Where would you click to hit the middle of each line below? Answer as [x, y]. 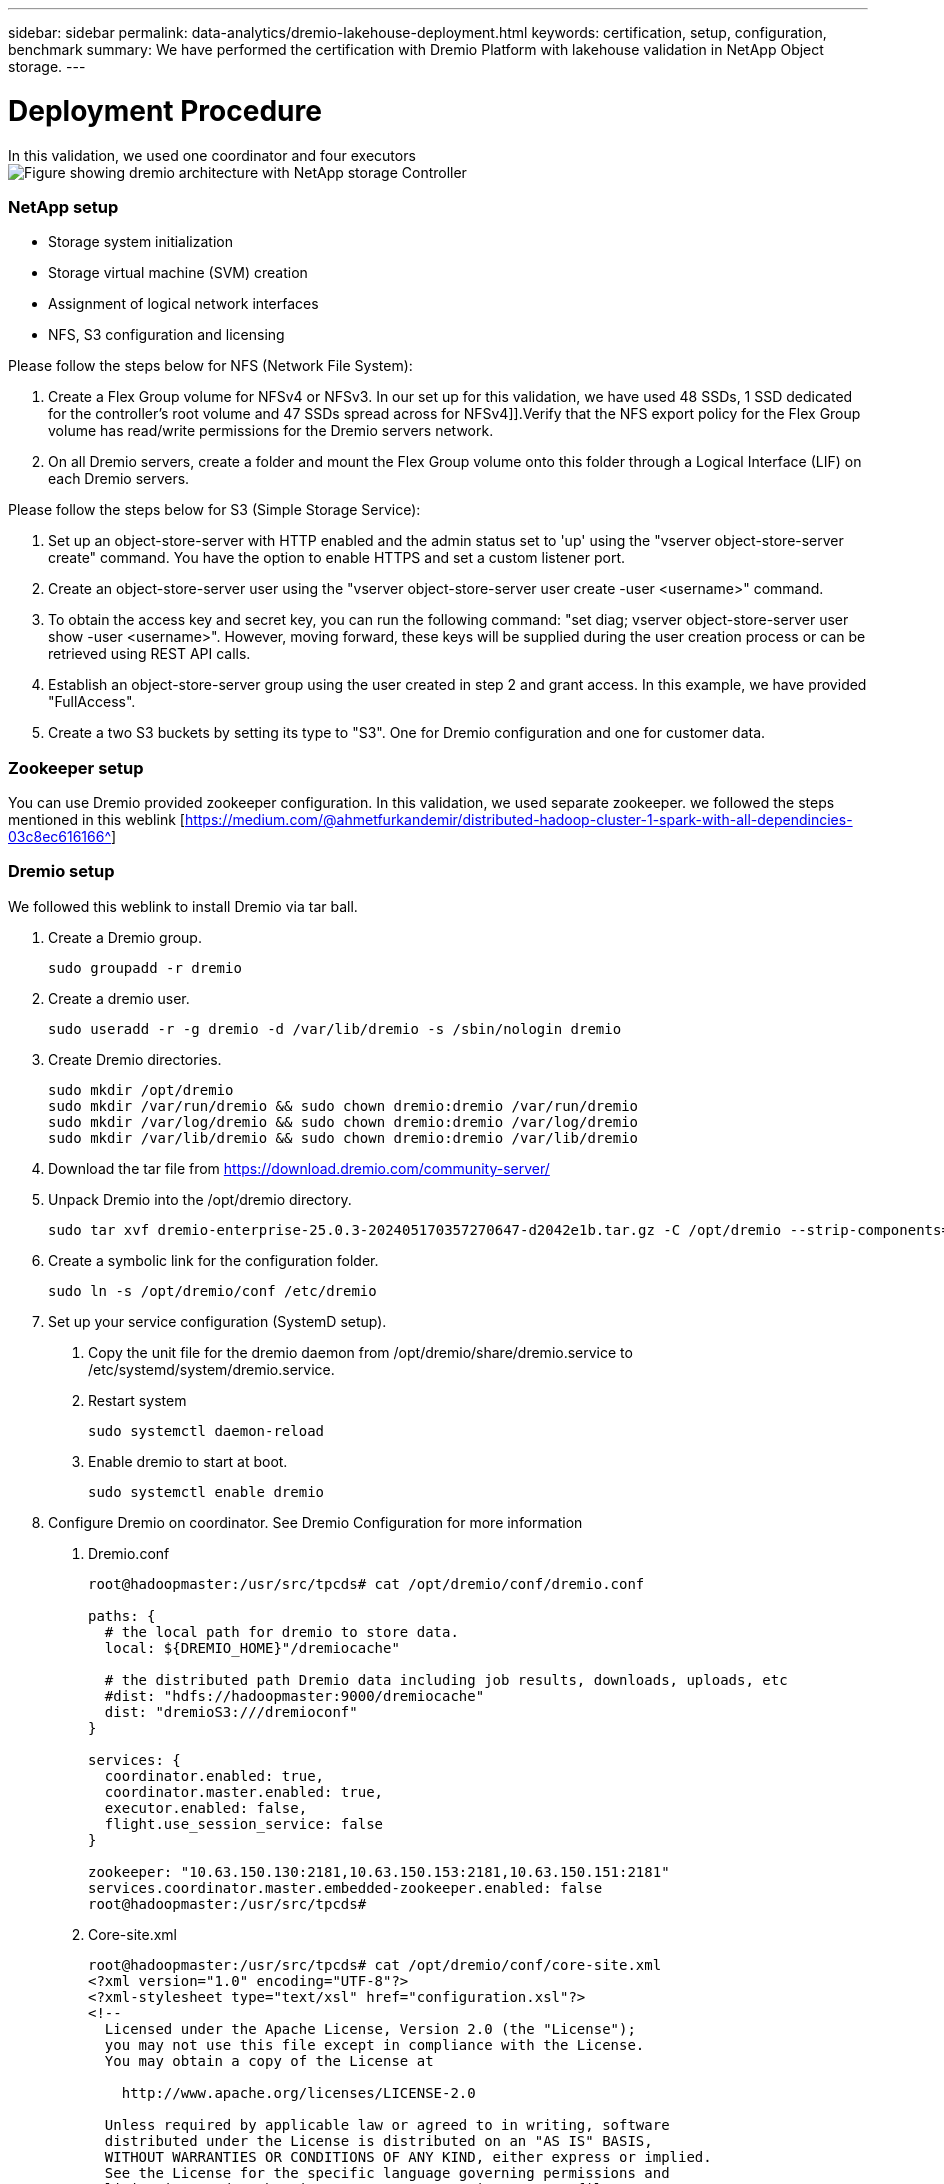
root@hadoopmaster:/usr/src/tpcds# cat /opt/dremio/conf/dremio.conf [366, 1583]
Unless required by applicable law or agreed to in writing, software [387, 2124]
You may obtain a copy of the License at [269, 2060]
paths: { [122, 1615]
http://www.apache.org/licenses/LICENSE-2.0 [298, 2092]
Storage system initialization [140, 242]
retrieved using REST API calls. [149, 654]
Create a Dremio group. [125, 937]
